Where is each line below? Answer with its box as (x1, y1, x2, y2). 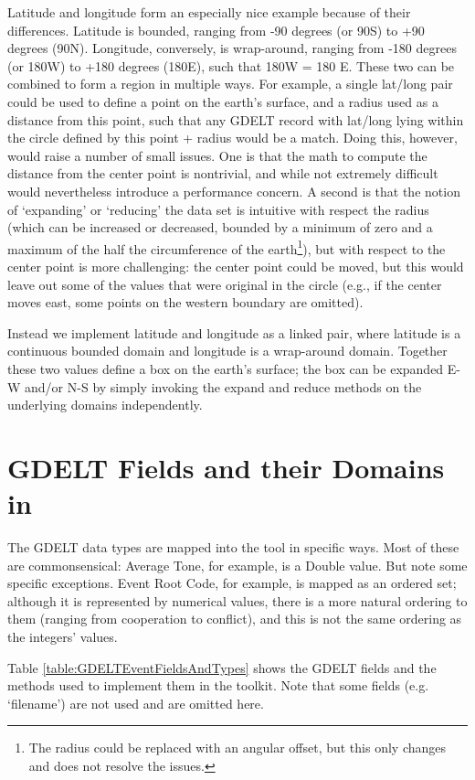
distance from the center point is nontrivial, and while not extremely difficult (7, 164, 438, 183)
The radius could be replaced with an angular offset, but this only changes (28, 738, 447, 757)
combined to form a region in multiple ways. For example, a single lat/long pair (7, 74, 453, 93)
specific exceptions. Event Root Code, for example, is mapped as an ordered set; (7, 573, 457, 593)
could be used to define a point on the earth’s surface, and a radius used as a (7, 91, 438, 111)
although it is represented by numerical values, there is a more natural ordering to (7, 591, 468, 610)
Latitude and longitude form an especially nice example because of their (7, 3, 411, 21)
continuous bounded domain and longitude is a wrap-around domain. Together (7, 341, 448, 360)
